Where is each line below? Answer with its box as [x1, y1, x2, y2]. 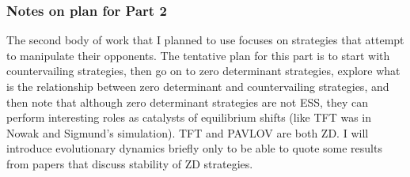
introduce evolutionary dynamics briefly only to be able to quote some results [6, 140, 382, 156]
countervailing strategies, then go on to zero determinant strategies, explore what [6, 62, 401, 79]
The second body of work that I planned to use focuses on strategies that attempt [6, 32, 404, 48]
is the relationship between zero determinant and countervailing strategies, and [6, 78, 389, 94]
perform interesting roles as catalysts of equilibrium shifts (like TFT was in [6, 109, 372, 126]
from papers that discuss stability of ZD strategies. [6, 155, 253, 171]
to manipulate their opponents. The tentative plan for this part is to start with [6, 47, 390, 63]
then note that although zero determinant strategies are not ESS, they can [6, 93, 369, 110]
